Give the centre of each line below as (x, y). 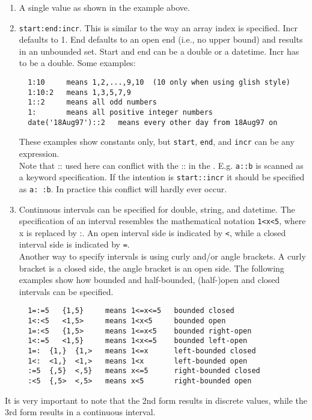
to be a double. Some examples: (77, 63)
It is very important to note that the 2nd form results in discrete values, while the (156, 400)
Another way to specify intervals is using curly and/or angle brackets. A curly (162, 256)
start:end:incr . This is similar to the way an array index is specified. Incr (158, 27)
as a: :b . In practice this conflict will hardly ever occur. (123, 188)
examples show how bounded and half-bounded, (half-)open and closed (149, 280)
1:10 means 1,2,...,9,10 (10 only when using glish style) (159, 83)
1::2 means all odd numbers (92, 102)
